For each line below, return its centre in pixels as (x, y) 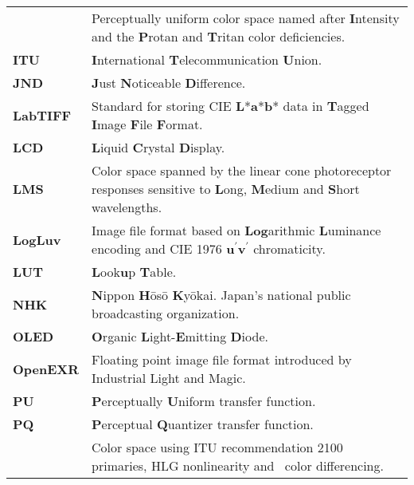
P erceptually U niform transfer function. (204, 401)
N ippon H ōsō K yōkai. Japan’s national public (221, 295)
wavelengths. (127, 207)
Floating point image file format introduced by (222, 359)
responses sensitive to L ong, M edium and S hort (226, 189)
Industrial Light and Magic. (169, 378)
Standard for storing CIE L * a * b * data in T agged (230, 106)
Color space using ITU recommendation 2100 (217, 447)
